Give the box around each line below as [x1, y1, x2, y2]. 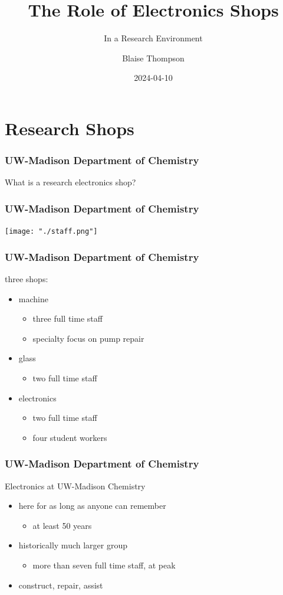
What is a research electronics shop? [5, 176, 136, 188]
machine [18, 292, 48, 305]
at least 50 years [32, 519, 92, 531]
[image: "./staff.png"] [5, 227, 98, 236]
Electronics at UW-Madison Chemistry [5, 479, 146, 492]
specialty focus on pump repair [32, 332, 144, 344]
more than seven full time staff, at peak [32, 558, 176, 571]
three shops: [5, 273, 48, 285]
